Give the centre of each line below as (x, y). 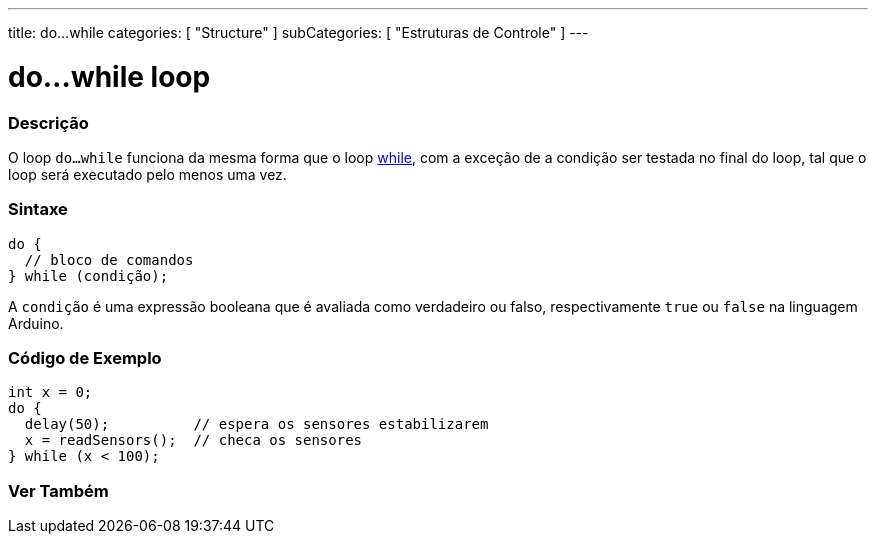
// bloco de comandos (109, 259)
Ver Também (58, 490)
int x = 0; (50, 392)
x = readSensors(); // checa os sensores (193, 440)
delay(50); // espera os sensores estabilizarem (256, 424)
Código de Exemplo (85, 358)
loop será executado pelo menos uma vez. (147, 174)
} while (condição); (88, 275)
